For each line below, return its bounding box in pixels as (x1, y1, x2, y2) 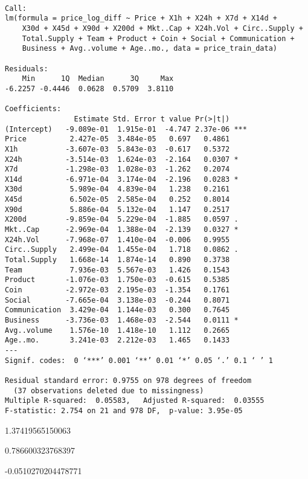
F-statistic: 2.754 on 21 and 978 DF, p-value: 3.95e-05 (5, 406, 243, 415)
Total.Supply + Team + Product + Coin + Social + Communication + (22, 34, 295, 43)
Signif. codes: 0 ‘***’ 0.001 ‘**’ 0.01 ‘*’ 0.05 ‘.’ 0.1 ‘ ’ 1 (5, 356, 273, 365)
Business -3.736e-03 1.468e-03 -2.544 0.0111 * (5, 316, 239, 324)
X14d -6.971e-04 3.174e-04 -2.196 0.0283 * (5, 175, 239, 184)
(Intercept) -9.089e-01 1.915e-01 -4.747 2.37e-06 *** (5, 124, 247, 133)
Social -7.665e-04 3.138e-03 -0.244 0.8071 (5, 295, 230, 304)
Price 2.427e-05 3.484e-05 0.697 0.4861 (5, 135, 230, 144)
